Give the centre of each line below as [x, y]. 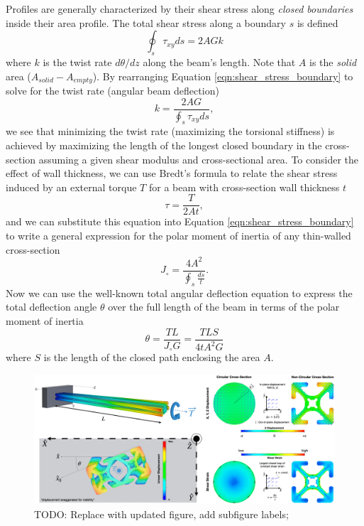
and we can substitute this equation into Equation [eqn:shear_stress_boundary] [180, 221]
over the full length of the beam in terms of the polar [224, 307]
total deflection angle [51, 307]
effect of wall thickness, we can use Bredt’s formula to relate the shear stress [172, 173]
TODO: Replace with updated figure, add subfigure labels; [161, 514]
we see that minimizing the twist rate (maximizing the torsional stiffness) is [170, 131]
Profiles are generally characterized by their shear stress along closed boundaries [180, 9]
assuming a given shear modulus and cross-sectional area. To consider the [199, 159]
